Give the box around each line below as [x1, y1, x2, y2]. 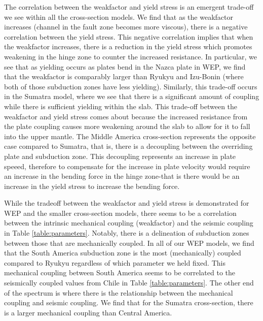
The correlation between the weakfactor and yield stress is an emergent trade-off [4, 2, 254, 12]
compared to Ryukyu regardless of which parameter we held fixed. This [4, 257, 226, 268]
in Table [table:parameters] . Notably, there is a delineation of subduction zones [4, 228, 249, 238]
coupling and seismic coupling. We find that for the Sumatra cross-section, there [4, 297, 253, 308]
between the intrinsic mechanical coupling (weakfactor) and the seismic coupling [4, 217, 253, 228]
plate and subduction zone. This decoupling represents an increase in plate [4, 150, 236, 161]
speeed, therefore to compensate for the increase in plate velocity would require [4, 160, 250, 171]
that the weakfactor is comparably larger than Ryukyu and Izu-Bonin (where [4, 71, 244, 82]
